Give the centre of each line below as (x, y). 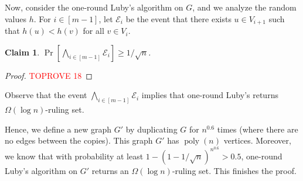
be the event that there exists (178, 18)
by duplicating (151, 129)
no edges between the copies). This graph (79, 140)
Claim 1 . (22, 52)
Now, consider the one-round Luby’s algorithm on (94, 7)
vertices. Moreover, (257, 140)
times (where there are (258, 129)
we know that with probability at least (74, 156)
